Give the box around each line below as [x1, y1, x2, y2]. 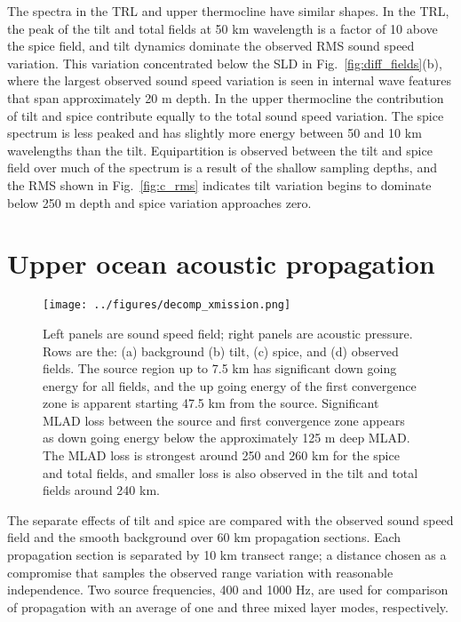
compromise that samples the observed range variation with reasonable [7, 562, 393, 581]
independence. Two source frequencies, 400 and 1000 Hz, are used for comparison [7, 580, 449, 599]
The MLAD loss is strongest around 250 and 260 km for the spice [43, 446, 400, 465]
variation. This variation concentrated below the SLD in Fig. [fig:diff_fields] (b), [7, 53, 442, 72]
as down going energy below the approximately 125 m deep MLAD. [43, 428, 410, 447]
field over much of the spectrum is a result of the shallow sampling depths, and [7, 158, 437, 177]
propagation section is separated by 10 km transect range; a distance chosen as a [7, 546, 447, 564]
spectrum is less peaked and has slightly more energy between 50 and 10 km [7, 124, 422, 142]
